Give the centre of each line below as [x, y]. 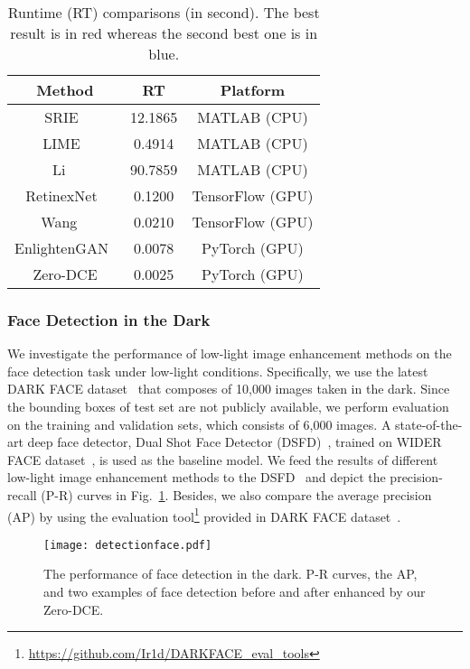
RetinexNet [61, 195]
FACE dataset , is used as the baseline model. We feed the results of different [223, 459]
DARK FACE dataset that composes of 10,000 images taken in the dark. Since [229, 389]
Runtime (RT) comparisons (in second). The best [164, 12]
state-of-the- [429, 424]
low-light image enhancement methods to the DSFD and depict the [197, 477]
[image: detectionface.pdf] [128, 545]
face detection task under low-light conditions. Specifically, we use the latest [218, 371]
